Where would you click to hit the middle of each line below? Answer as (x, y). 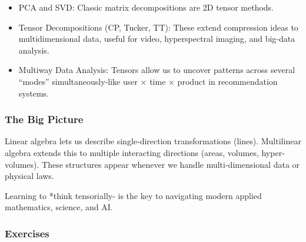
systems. (34, 93)
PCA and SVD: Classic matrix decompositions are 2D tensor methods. (146, 7)
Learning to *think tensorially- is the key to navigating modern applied (133, 195)
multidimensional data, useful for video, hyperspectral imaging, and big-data (157, 39)
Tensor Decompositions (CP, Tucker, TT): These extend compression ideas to (158, 27)
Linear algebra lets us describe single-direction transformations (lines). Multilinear (153, 141)
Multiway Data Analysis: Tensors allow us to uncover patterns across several (157, 70)
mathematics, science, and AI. (59, 207)
